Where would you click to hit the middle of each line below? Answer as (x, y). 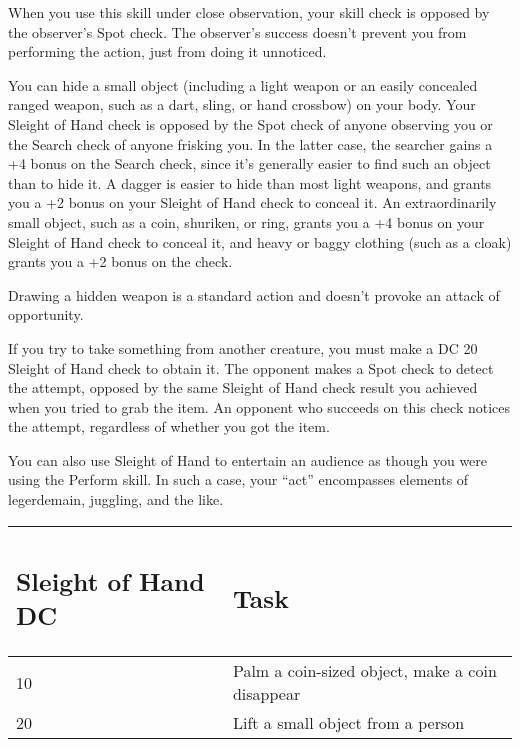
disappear (266, 694)
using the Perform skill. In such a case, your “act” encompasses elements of (238, 479)
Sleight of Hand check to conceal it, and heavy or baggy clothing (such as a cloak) (260, 241)
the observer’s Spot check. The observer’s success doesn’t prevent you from (237, 31)
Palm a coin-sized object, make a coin (364, 671)
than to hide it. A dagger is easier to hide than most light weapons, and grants (250, 182)
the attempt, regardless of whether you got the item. (169, 426)
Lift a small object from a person (348, 723)
